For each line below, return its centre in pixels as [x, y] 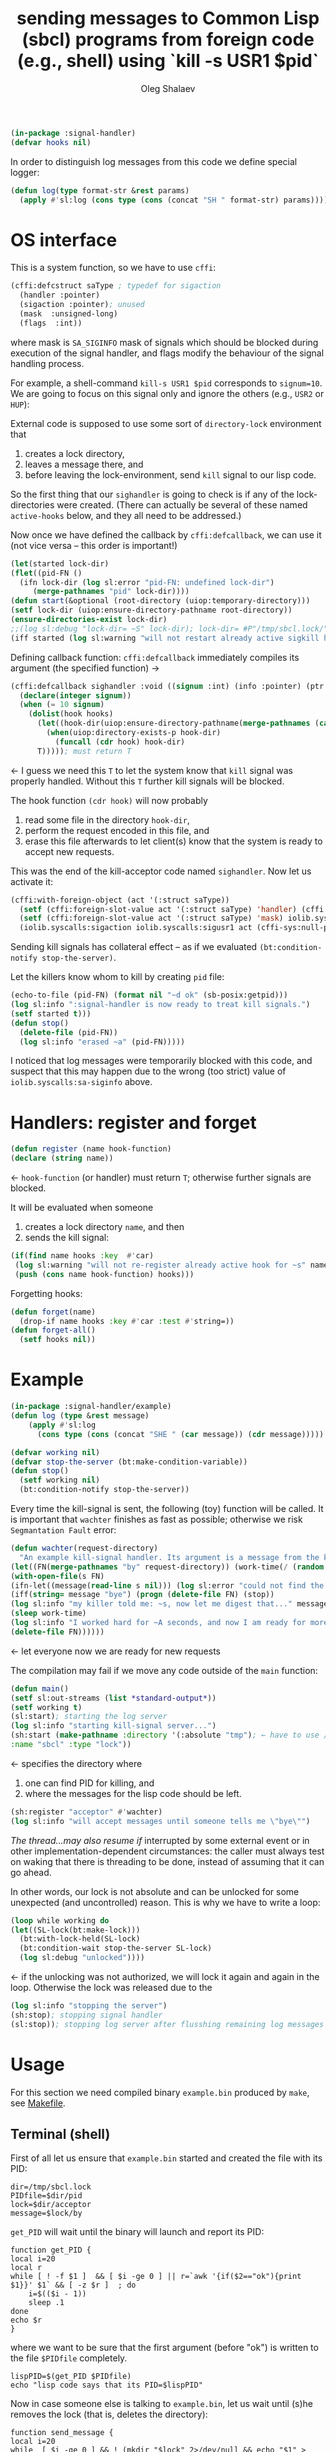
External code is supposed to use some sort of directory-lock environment [166, 423]
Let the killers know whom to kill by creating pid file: [117, 977]
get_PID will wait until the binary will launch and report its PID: [137, 2232]
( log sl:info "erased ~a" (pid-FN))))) [102, 1042]
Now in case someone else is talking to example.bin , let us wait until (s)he [161, 2404]
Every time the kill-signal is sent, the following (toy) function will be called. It [167, 1508]
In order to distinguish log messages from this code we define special [154, 161]
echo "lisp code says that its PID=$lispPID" [106, 2385]
